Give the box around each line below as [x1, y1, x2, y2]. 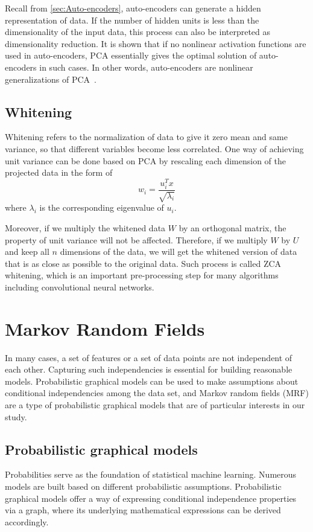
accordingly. [5, 515, 49, 528]
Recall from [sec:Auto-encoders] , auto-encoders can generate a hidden [5, 2, 261, 14]
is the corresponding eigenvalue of [39, 201, 164, 214]
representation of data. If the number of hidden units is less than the [5, 13, 259, 26]
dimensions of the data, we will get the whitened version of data [60, 245, 297, 258]
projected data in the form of [5, 166, 113, 179]
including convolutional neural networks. [5, 280, 154, 293]
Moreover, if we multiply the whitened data [5, 221, 166, 234]
